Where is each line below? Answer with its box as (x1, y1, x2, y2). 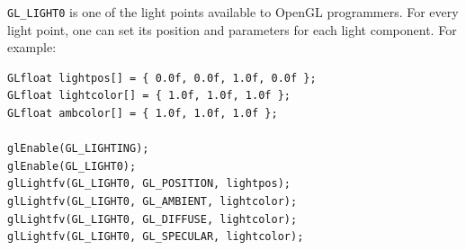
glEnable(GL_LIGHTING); (7, 142, 149, 156)
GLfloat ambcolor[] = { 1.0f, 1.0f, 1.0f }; (7, 107, 278, 121)
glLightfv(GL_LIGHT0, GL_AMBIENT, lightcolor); (7, 195, 298, 208)
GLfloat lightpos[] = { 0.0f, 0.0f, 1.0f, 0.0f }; (7, 71, 317, 85)
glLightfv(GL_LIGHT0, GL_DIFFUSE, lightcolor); (7, 212, 298, 226)
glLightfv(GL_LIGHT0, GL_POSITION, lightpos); (7, 177, 291, 191)
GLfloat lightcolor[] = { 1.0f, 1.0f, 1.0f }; (7, 89, 291, 103)
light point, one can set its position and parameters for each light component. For (7, 20, 457, 39)
